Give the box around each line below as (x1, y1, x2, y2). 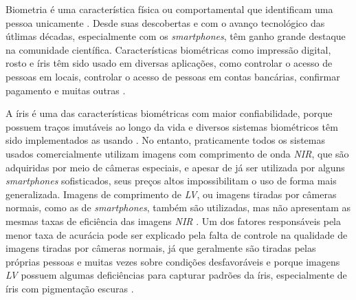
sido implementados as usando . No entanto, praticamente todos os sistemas (5, 133, 326, 147)
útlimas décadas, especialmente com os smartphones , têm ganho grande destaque (5, 29, 346, 43)
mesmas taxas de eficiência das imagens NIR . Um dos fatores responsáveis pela (5, 213, 341, 228)
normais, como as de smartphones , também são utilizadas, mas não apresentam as (5, 200, 351, 215)
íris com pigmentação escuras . (5, 281, 134, 295)
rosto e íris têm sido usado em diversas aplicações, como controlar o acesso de (5, 56, 333, 70)
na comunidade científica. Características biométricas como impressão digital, (5, 42, 331, 56)
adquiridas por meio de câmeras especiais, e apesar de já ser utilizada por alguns (5, 160, 345, 174)
